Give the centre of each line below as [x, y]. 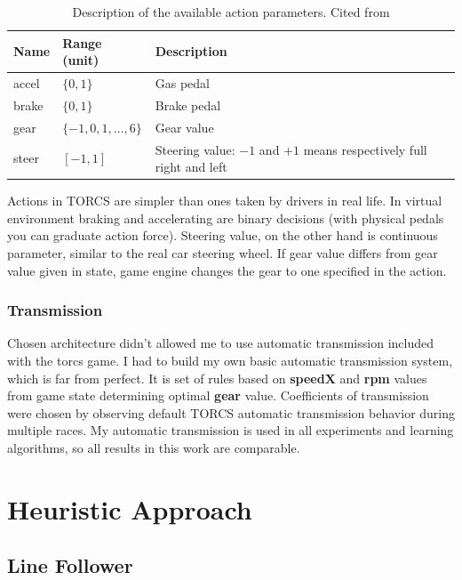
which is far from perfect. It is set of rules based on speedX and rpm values [217, 378]
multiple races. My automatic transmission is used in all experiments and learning [231, 430]
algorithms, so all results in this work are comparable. [154, 447]
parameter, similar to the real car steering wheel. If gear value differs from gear [223, 253]
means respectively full [365, 149]
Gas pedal [182, 83]
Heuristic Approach [130, 508]
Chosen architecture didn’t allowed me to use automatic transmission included [220, 343]
